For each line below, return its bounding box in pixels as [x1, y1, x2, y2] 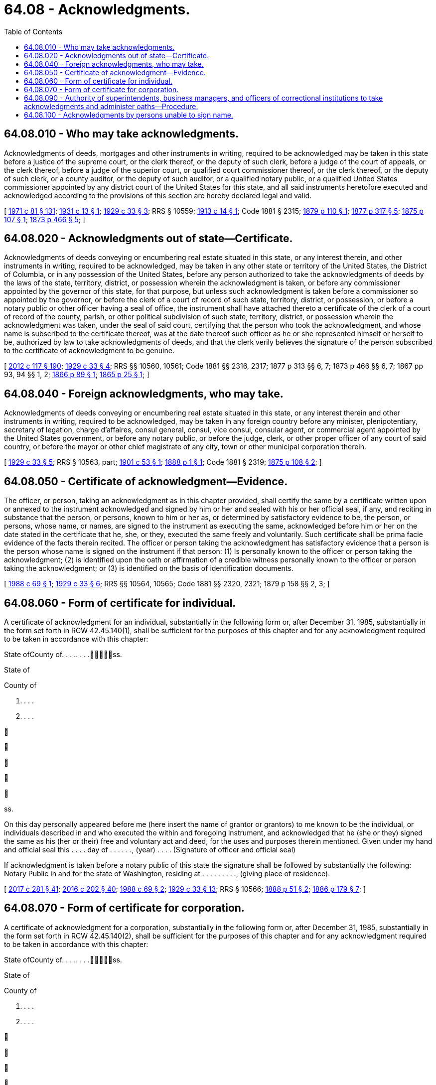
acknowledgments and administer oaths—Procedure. [24, 102, 198, 111]
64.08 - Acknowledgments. [4, 1, 190, 18]
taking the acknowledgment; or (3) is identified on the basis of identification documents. [4, 564, 293, 573]
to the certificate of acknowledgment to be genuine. [4, 346, 174, 355]
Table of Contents [4, 27, 63, 36]
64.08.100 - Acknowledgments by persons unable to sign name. [24, 110, 233, 119]
